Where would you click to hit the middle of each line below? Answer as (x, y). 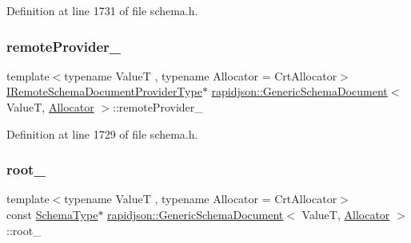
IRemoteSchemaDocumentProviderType (104, 91)
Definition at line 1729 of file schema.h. (102, 133)
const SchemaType (52, 214)
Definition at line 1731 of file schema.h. (102, 10)
